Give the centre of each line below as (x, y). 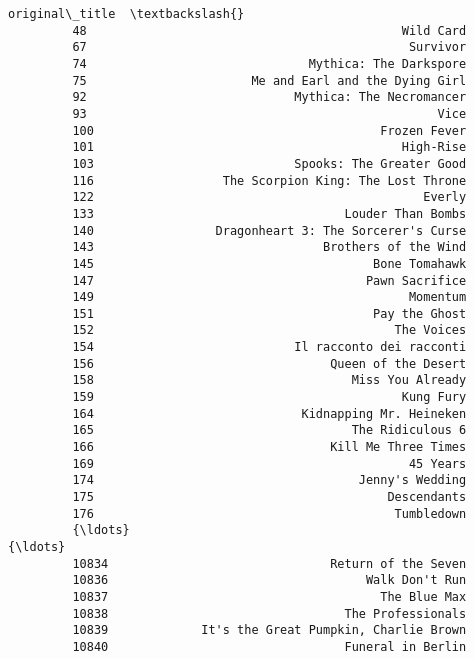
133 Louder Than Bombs (269, 213)
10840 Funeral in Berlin (269, 646)
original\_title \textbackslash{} (126, 14)
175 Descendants (269, 497)
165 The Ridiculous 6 (269, 430)
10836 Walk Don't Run (269, 580)
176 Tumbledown (269, 513)
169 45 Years (269, 463)
